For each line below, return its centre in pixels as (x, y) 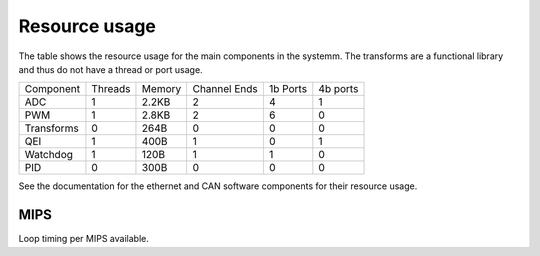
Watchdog (49, 155)
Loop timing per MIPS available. (83, 239)
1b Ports (288, 89)
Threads (111, 89)
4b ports (338, 89)
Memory (161, 89)
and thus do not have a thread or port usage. (111, 69)
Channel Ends (225, 89)
